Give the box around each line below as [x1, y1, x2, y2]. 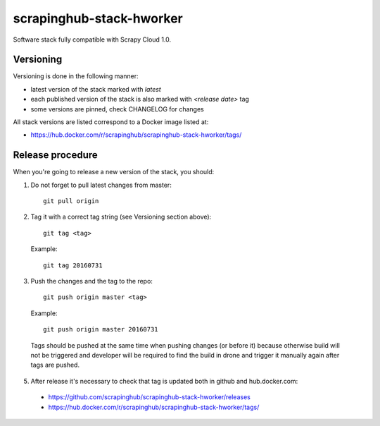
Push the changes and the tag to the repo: [30, 277, 153, 286]
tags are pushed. [30, 360, 80, 370]
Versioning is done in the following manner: [13, 72, 139, 80]
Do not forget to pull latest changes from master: [30, 181, 172, 189]
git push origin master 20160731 [43, 325, 158, 334]
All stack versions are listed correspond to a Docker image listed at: [13, 118, 209, 126]
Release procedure [13, 149, 98, 162]
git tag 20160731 [43, 261, 103, 269]
